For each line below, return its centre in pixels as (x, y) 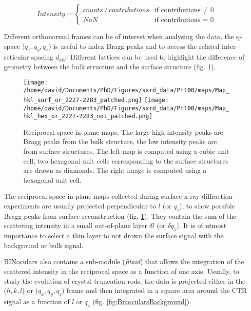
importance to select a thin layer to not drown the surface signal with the (114, 236)
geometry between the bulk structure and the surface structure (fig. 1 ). (110, 66)
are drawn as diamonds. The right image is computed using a (115, 170)
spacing (42, 57)
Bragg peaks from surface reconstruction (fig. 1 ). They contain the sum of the (120, 216)
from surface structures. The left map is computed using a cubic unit (126, 151)
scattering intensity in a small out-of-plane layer (76, 225)
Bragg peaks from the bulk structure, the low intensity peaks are (120, 141)
